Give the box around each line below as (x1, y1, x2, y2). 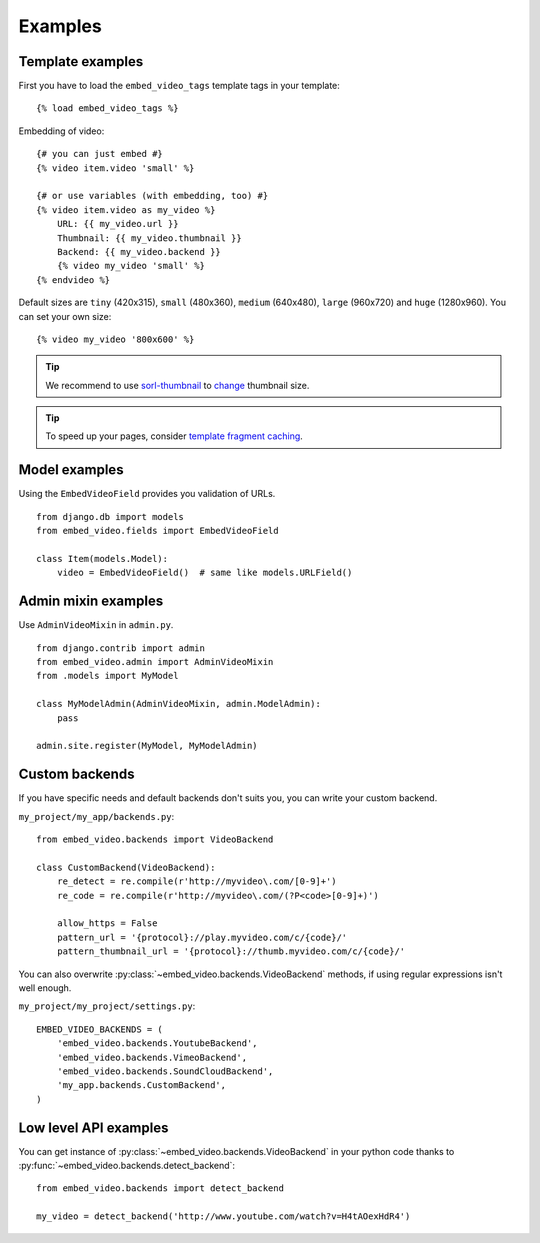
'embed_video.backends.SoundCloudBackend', (56, 1065, 274, 1077)
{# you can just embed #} (36, 148, 164, 160)
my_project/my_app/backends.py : (18, 810, 175, 822)
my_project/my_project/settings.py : (18, 1000, 196, 1012)
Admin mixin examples (18, 593, 164, 610)
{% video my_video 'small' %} (56, 260, 205, 272)
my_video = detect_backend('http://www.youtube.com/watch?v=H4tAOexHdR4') (36, 1211, 411, 1222)
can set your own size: (18, 310, 112, 322)
